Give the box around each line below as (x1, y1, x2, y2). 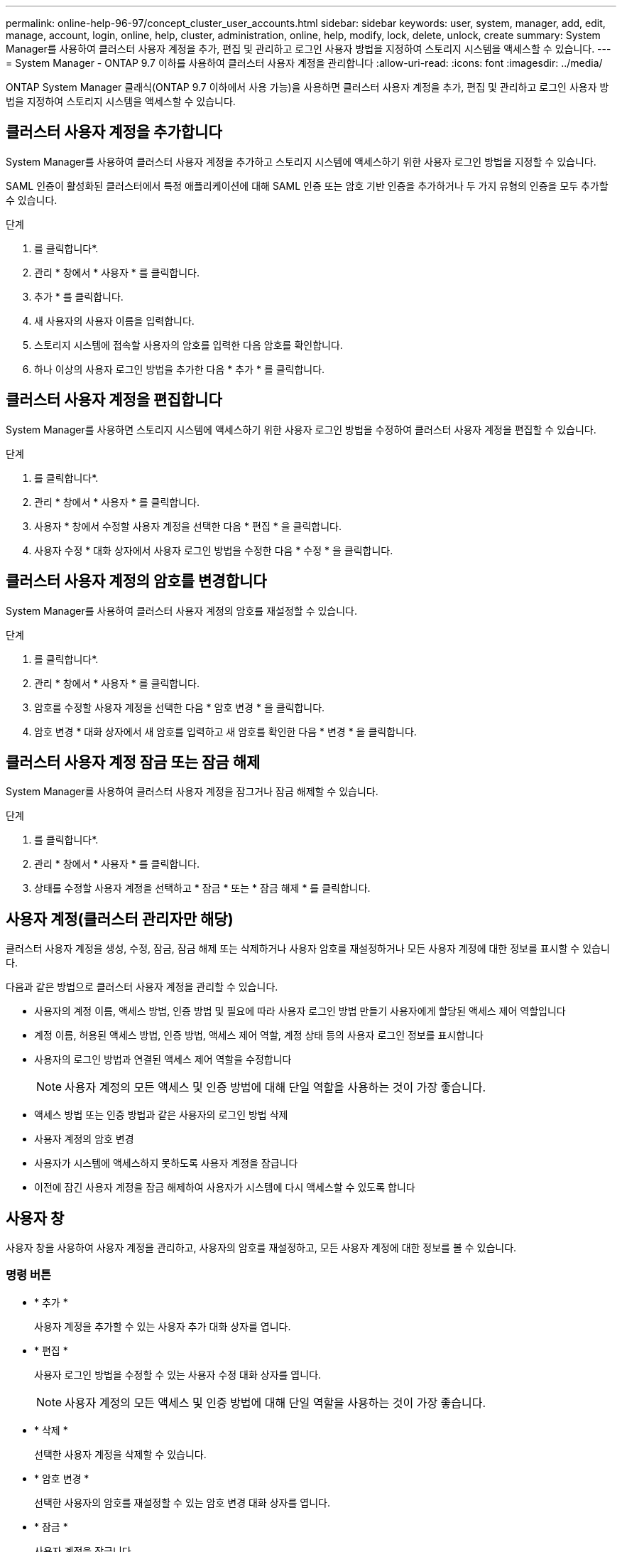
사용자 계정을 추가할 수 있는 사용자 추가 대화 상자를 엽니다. (34, 1320, 291, 1332)
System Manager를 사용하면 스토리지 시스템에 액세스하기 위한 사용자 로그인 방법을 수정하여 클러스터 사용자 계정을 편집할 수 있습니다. (6, 423, 596, 436)
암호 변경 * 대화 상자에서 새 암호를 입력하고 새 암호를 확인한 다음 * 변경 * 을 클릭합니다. (34, 725, 417, 738)
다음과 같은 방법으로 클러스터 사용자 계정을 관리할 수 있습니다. (6, 981, 278, 993)
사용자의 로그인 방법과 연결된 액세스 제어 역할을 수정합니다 (34, 1053, 292, 1066)
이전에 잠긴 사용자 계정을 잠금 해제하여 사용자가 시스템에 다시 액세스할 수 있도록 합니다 (34, 1181, 415, 1194)
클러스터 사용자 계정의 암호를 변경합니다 (6, 572, 267, 591)
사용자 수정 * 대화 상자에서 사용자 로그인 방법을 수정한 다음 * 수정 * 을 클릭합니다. (34, 544, 393, 556)
